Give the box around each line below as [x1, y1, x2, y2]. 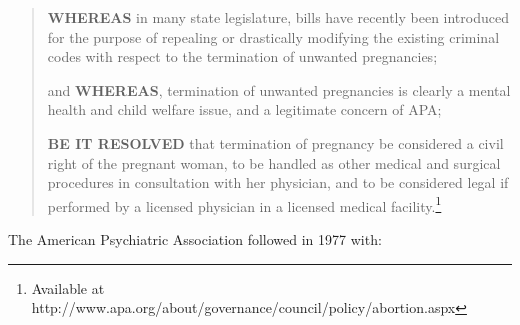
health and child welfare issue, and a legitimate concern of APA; [47, 99, 442, 120]
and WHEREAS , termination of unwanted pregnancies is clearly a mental [47, 79, 511, 100]
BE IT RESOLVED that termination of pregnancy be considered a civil [47, 132, 504, 153]
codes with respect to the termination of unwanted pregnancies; [47, 46, 438, 67]
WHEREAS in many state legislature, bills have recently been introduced [47, 7, 509, 27]
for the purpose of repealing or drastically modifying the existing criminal [47, 26, 500, 47]
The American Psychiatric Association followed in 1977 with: [8, 229, 382, 249]
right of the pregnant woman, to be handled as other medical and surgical [47, 152, 501, 173]
